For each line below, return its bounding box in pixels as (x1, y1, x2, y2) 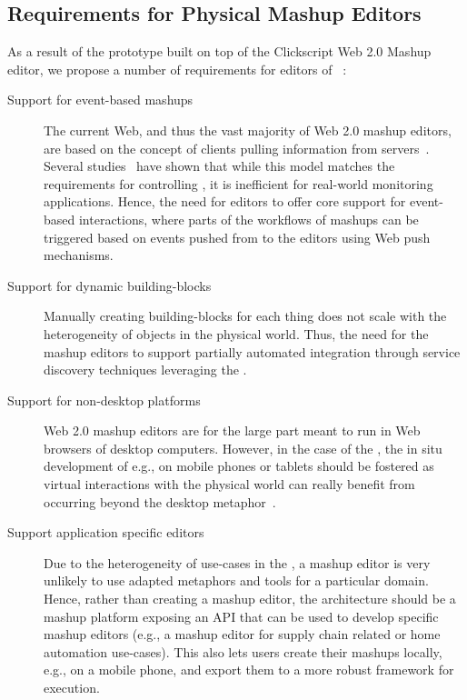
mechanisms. (44, 245, 114, 265)
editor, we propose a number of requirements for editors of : (7, 59, 347, 78)
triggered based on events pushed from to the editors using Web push (44, 227, 431, 246)
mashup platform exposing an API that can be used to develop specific (44, 606, 439, 625)
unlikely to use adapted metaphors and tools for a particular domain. (44, 571, 429, 590)
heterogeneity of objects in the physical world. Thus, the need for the (44, 324, 429, 343)
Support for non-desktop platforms (7, 390, 201, 409)
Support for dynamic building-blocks (7, 275, 212, 295)
